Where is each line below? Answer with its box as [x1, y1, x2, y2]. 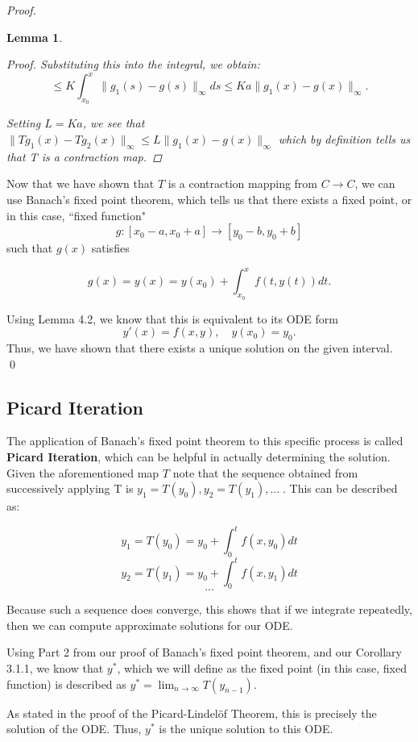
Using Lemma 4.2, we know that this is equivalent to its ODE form [6, 310, 338, 327]
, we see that [82, 115, 145, 131]
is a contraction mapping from [168, 175, 318, 192]
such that [6, 240, 53, 256]
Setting [6, 115, 41, 131]
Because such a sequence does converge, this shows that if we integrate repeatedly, [6, 601, 412, 618]
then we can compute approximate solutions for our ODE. [6, 616, 293, 633]
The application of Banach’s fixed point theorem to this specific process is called [6, 432, 404, 449]
